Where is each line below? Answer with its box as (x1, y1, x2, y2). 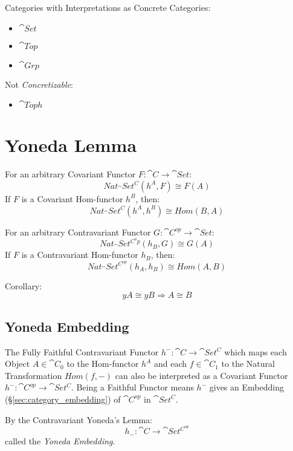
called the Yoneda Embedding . (5, 434, 115, 447)
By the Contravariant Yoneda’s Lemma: (5, 413, 152, 426)
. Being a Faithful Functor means (71, 381, 194, 393)
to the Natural (221, 357, 275, 370)
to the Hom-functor (66, 357, 139, 370)
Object (5, 357, 30, 370)
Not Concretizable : (5, 77, 73, 90)
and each (153, 357, 187, 370)
